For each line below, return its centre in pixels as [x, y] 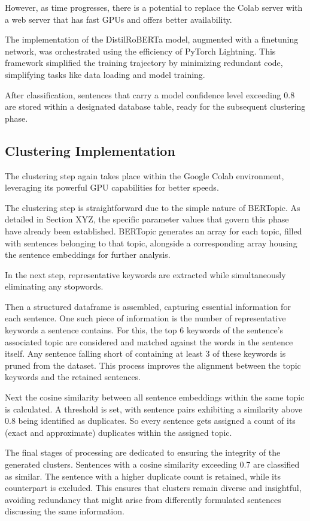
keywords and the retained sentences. [73, 377]
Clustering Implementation [90, 150]
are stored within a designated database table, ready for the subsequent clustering [155, 106]
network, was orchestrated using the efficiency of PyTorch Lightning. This [140, 51]
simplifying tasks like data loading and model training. [105, 74]
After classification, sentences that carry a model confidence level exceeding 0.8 [150, 94]
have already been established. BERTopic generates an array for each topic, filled [154, 231]
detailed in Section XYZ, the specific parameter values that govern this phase [147, 219]
